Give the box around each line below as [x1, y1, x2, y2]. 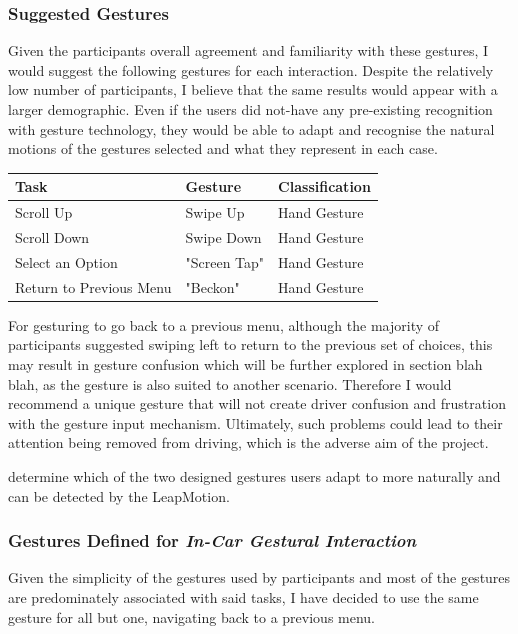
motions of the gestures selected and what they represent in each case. [8, 138, 438, 159]
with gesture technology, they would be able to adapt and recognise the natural [8, 118, 495, 139]
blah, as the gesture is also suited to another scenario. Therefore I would [8, 373, 452, 394]
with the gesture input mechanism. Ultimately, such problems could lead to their [8, 412, 503, 433]
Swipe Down [185, 226, 262, 247]
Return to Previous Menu [15, 276, 172, 297]
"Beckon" [185, 276, 240, 297]
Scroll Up [15, 202, 73, 223]
